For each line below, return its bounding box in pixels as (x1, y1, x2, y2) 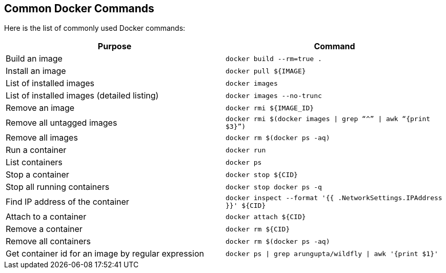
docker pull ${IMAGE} (226, 67, 306, 75)
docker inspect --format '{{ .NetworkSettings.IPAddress (226, 194, 442, 202)
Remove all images (6, 132, 78, 143)
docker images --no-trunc (226, 91, 322, 100)
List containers (6, 157, 63, 168)
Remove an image (6, 103, 75, 113)
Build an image (6, 53, 63, 64)
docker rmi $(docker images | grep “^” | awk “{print (226, 115, 431, 123)
